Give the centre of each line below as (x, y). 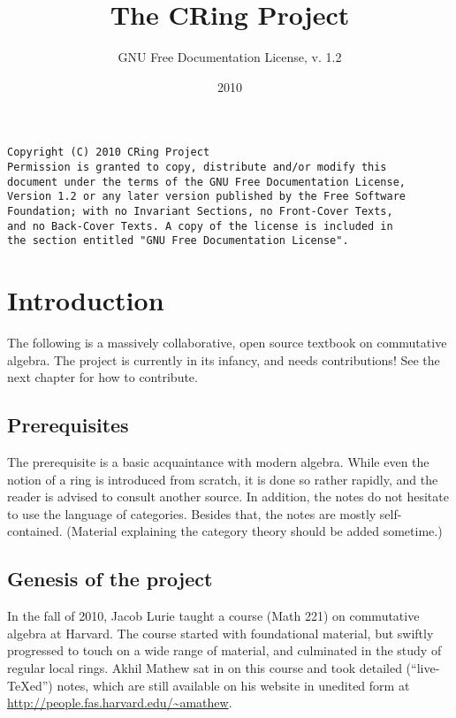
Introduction (86, 300)
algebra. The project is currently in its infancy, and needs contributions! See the (224, 359)
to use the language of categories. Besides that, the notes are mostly (192, 513)
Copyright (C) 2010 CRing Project (109, 153)
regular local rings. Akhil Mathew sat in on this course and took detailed (205, 667)
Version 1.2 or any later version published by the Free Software (207, 197)
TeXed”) (30, 685)
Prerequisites (68, 425)
